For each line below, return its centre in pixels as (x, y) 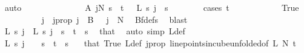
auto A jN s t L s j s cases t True (152, 7)
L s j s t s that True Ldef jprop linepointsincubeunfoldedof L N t (150, 42)
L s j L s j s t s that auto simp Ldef (95, 31)
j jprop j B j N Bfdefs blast (114, 19)
